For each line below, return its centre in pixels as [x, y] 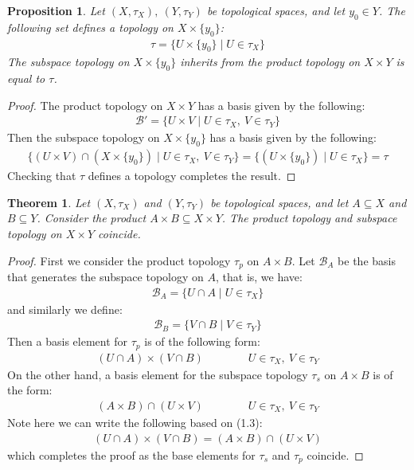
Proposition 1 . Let [56, 10]
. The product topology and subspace [309, 218]
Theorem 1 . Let [49, 202]
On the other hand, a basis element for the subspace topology [158, 374]
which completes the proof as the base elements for [131, 454]
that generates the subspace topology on [105, 277]
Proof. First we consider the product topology [119, 260]
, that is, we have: [259, 277]
